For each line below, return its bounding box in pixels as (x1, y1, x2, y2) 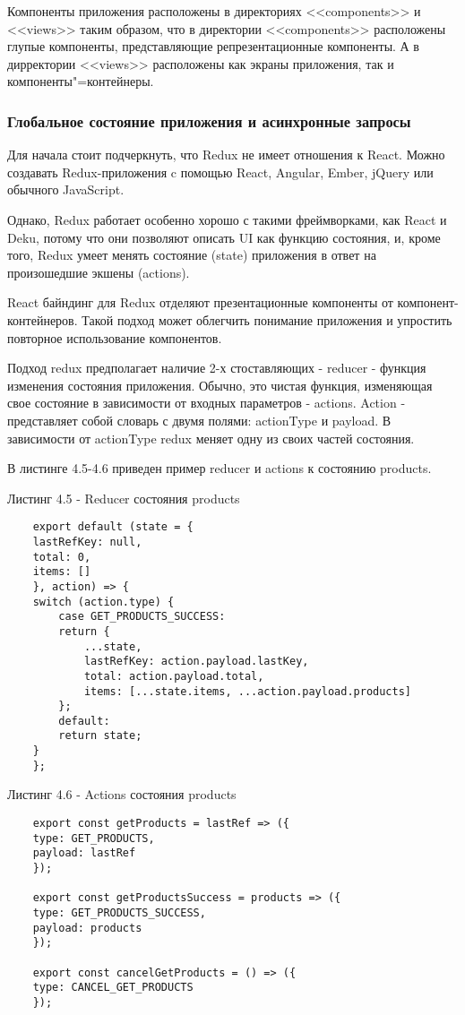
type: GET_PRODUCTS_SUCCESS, (32, 906, 206, 919)
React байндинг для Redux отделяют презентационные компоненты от (7, 293, 393, 312)
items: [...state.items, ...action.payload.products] (83, 684, 412, 698)
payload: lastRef (32, 847, 136, 860)
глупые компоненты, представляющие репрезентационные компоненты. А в (7, 37, 419, 56)
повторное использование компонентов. (7, 328, 222, 347)
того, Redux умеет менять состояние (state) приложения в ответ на (7, 245, 376, 264)
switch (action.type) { (32, 595, 175, 608)
